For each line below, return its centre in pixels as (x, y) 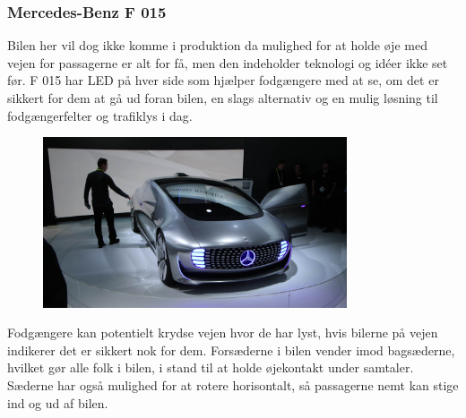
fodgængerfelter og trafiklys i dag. (100, 115)
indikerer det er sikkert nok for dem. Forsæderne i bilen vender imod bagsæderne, (231, 350)
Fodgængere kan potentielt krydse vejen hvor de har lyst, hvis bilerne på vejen (223, 333)
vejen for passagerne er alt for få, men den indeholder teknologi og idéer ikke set (228, 62)
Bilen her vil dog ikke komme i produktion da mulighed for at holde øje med (217, 45)
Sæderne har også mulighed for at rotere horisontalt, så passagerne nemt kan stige (233, 385)
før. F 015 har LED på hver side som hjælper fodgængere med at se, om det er (223, 80)
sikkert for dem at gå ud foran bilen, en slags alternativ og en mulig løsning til (223, 98)
